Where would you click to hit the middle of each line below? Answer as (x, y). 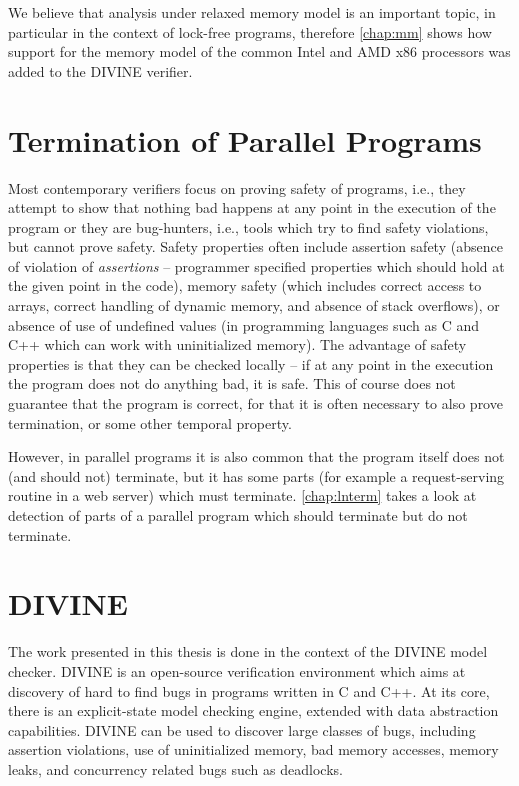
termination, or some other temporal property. (150, 422)
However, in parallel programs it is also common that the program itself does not (256, 456)
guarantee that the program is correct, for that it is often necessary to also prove (255, 403)
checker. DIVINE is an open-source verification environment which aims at (237, 670)
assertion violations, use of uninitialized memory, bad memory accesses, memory (253, 749)
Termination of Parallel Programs (245, 139)
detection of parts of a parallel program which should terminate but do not (238, 515)
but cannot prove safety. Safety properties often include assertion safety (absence (255, 246)
